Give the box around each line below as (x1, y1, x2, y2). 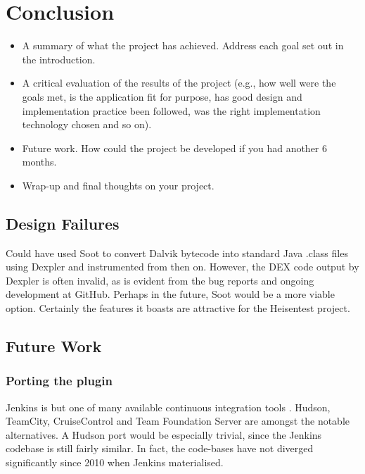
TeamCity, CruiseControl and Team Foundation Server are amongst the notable (6, 413, 350, 428)
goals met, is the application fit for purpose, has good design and (22, 89, 302, 104)
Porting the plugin (6, 372, 113, 389)
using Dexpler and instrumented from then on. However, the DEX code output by (6, 259, 359, 274)
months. (22, 154, 57, 169)
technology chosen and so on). (22, 117, 152, 132)
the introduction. (22, 51, 96, 66)
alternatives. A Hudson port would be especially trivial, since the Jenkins (6, 427, 322, 442)
